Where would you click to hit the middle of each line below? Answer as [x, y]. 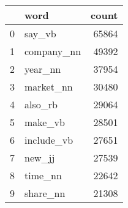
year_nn [43, 69]
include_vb [49, 140]
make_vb [45, 122]
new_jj [40, 158]
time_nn [43, 175]
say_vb [40, 33]
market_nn [49, 87]
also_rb [41, 104]
